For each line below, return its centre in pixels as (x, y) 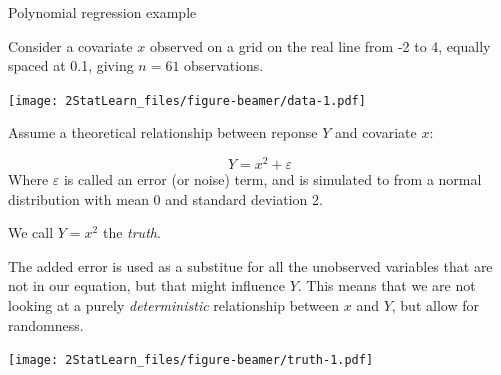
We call (31, 232)
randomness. (46, 324)
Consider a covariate (70, 45)
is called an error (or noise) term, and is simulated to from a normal (272, 179)
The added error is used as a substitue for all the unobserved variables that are (250, 265)
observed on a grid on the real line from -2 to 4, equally (320, 45)
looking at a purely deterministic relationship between (174, 305)
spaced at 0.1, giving (71, 65)
